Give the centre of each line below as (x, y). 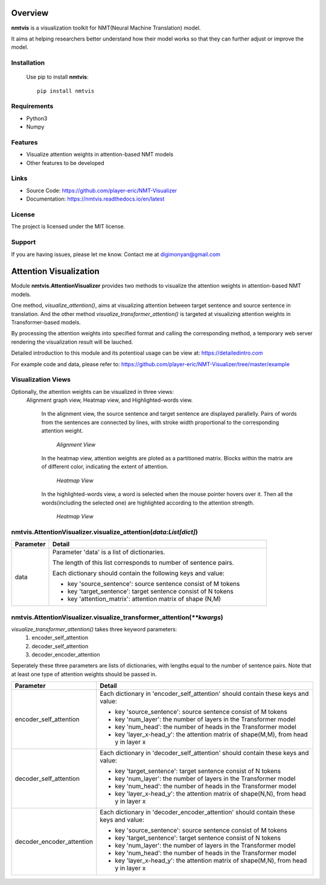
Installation (28, 63)
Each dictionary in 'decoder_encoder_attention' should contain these (197, 813)
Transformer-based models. (46, 322)
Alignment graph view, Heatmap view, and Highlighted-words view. (110, 400)
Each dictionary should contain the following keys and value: (138, 573)
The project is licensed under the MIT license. (68, 227)
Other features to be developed (66, 163)
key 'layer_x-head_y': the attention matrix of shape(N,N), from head (210, 794)
